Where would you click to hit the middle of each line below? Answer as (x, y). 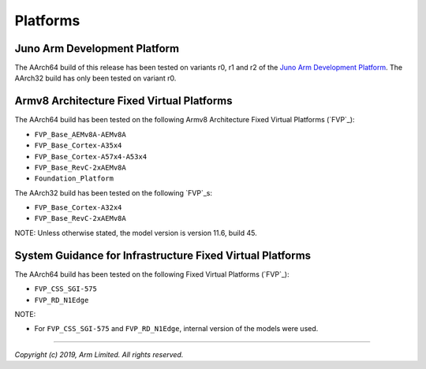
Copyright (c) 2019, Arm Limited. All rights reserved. (99, 354)
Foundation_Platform (74, 179)
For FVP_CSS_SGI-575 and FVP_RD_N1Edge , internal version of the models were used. (176, 329)
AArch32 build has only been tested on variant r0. (95, 78)
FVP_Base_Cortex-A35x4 (78, 145)
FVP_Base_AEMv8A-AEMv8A (80, 134)
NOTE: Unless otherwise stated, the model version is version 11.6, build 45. (136, 233)
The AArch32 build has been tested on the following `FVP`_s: (114, 192)
